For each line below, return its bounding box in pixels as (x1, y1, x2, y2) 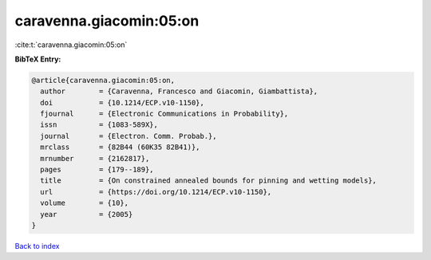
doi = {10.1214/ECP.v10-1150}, (40, 98, 205, 107)
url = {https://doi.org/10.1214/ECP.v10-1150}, (40, 187, 272, 196)
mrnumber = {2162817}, (40, 154, 150, 163)
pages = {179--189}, (40, 165, 155, 175)
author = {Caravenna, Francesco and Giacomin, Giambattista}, (40, 87, 318, 96)
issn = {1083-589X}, (40, 120, 159, 129)
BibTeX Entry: (14, 54, 61, 64)
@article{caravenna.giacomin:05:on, (31, 76, 176, 85)
